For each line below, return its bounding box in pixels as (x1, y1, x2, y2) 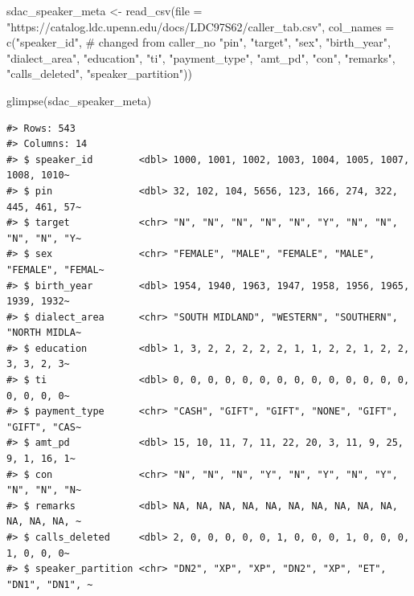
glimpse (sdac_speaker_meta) (6, 92, 152, 108)
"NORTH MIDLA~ (6, 327, 82, 339)
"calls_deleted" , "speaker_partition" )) (6, 65, 192, 82)
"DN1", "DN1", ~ (6, 578, 93, 590)
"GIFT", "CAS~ (6, 421, 82, 433)
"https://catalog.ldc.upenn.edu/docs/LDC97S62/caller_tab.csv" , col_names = (6, 18, 395, 35)
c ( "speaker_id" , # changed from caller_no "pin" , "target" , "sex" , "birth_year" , (6, 34, 391, 51)
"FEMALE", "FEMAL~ (6, 263, 105, 276)
